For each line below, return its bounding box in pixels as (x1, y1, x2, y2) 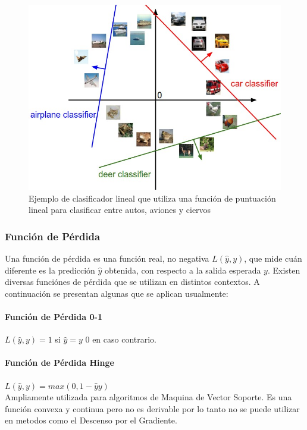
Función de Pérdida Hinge (5, 356, 114, 369)
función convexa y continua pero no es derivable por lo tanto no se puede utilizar (5, 402, 300, 415)
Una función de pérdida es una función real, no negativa (5, 252, 209, 265)
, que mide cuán (244, 252, 302, 265)
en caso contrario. (92, 333, 157, 346)
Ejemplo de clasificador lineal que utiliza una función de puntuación (29, 192, 276, 204)
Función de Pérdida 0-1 (5, 310, 102, 323)
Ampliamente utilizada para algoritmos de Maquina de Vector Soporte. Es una (5, 391, 292, 403)
